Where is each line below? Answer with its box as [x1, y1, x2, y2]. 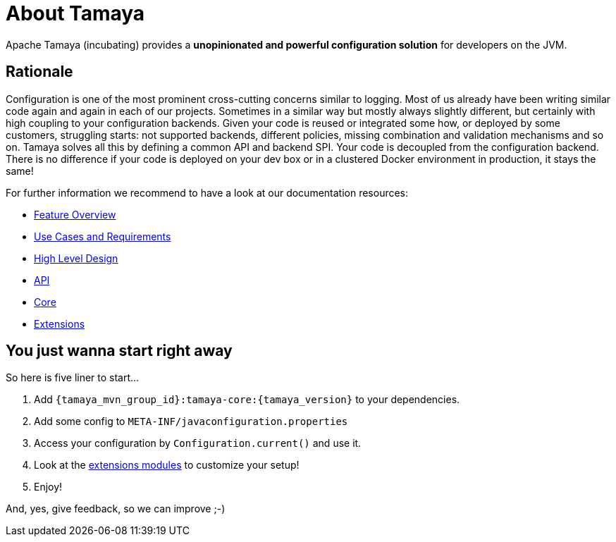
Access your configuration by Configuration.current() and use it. [34, 437, 362, 450]
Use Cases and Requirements [34, 230, 171, 242]
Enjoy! [34, 481, 63, 493]
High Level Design [34, 252, 118, 264]
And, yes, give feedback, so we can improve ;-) [6, 503, 226, 515]
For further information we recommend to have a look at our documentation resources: [6, 186, 409, 199]
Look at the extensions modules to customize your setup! [34, 459, 300, 472]
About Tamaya [6, 1, 145, 25]
